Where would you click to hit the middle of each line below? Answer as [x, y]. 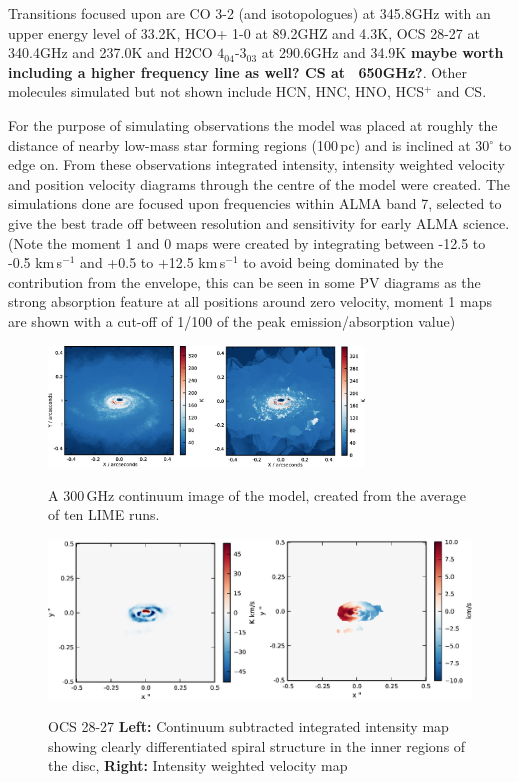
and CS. [462, 91]
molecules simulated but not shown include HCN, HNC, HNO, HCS [216, 91]
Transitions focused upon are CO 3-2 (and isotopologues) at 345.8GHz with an [249, 13]
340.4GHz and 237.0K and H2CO [110, 52]
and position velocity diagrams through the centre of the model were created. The [259, 183]
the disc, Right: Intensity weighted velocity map [198, 765]
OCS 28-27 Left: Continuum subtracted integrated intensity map [248, 726]
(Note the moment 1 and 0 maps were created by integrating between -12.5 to [247, 242]
